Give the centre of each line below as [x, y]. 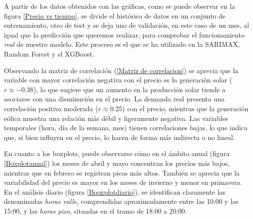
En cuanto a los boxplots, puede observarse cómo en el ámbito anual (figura [117, 153]
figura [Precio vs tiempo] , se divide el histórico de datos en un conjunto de [115, 15]
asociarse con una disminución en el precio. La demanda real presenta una [114, 99]
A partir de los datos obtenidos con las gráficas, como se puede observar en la [120, 6]
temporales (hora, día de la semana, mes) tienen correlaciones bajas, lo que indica [126, 128]
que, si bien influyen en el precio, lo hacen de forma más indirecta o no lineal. [119, 137]
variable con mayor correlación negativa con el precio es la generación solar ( [118, 80]
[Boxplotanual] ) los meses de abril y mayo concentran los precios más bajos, [117, 163]
